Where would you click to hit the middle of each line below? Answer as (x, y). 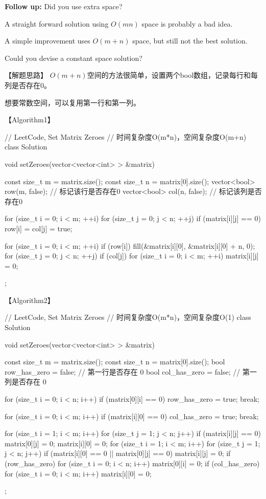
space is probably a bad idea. (187, 23)
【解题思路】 (26, 75)
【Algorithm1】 (30, 120)
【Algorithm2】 (30, 300)
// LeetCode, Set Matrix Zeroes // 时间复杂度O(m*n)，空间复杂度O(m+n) (126, 136)
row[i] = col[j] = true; (39, 228)
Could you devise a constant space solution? (74, 58)
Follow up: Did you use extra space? (64, 6)
